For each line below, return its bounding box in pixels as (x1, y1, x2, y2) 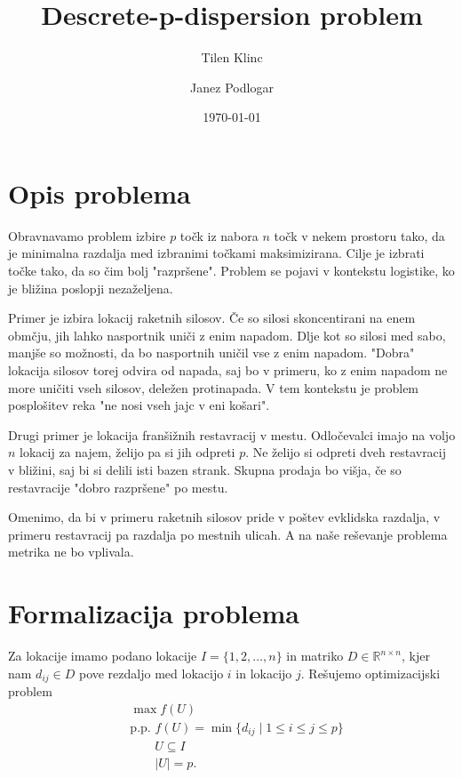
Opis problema (8, 174, 191, 211)
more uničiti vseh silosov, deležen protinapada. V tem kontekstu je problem (8, 378, 419, 397)
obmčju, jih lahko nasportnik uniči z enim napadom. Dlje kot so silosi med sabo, (8, 325, 446, 344)
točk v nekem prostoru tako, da (274, 226, 445, 245)
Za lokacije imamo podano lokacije (8, 646, 197, 665)
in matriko (286, 646, 344, 665)
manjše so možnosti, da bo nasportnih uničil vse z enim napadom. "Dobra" (8, 343, 415, 362)
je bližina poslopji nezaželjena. (8, 278, 173, 297)
